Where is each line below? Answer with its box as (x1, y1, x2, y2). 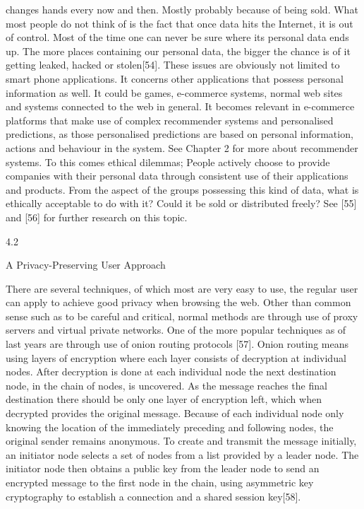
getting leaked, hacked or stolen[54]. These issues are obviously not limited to (6, 57, 340, 72)
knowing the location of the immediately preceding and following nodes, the (6, 419, 334, 434)
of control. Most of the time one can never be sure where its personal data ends (6, 30, 349, 45)
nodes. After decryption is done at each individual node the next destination (6, 364, 336, 379)
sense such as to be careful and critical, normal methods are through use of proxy (6, 308, 358, 323)
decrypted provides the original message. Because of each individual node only (6, 406, 344, 421)
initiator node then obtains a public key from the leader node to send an (6, 461, 320, 476)
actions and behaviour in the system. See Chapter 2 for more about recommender (6, 140, 358, 155)
